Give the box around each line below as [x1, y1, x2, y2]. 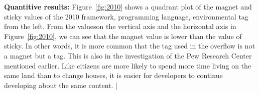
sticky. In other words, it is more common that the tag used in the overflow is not [4, 40, 255, 51]
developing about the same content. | [4, 79, 118, 90]
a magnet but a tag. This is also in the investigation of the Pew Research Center [4, 50, 252, 60]
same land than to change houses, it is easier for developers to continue [4, 70, 223, 80]
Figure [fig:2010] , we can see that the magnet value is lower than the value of [4, 30, 242, 41]
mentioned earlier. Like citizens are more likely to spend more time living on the [4, 60, 251, 70]
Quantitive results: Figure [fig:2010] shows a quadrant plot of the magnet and [4, 1, 252, 11]
